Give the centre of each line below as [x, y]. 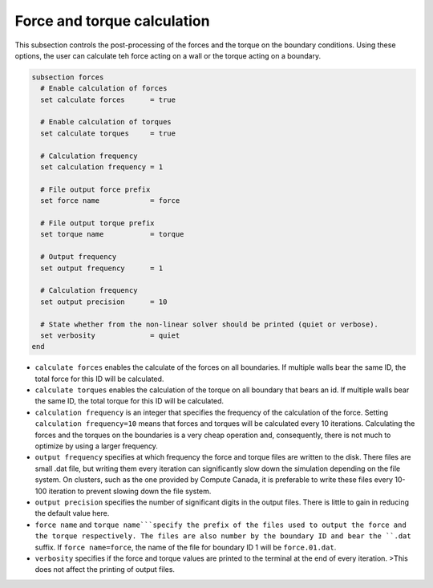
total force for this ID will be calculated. [99, 379]
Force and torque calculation [112, 21]
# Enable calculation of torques [106, 122]
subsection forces [68, 77]
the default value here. [72, 513]
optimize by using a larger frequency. [96, 446]
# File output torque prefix [98, 223]
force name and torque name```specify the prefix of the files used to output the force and [221, 525]
